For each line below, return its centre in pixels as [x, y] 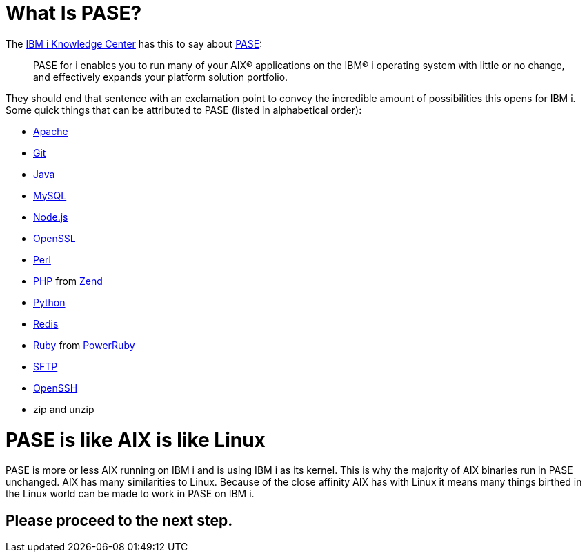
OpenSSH [56, 388]
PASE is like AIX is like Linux [136, 440]
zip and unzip [64, 409]
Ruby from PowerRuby [84, 345]
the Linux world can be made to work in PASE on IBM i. [130, 494]
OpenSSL [54, 238]
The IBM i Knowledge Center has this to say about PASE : [134, 43]
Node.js [51, 217]
